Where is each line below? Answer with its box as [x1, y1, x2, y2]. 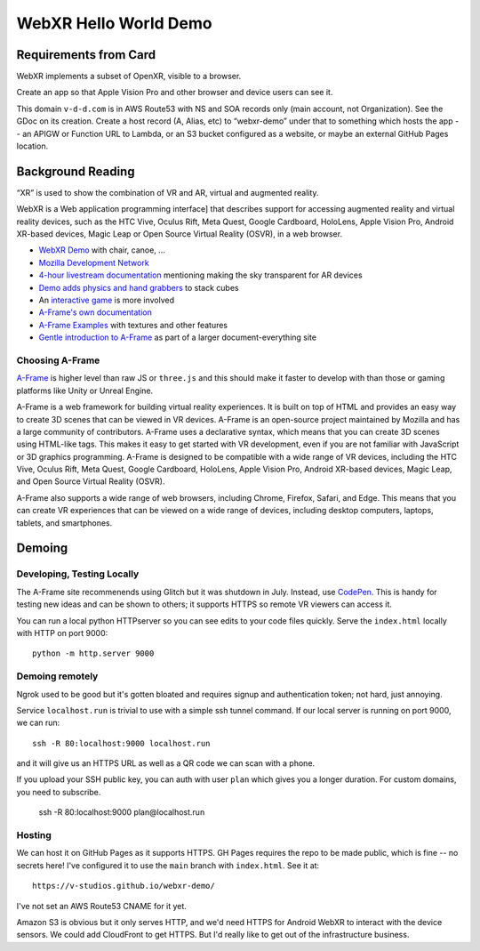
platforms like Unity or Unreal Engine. [16, 385, 154, 396]
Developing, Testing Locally [16, 568, 140, 580]
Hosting [16, 829, 52, 842]
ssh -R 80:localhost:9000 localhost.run [32, 738, 211, 748]
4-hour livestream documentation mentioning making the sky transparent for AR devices [38, 270, 364, 280]
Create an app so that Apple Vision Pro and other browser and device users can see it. [16, 87, 333, 98]
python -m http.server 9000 [32, 649, 155, 658]
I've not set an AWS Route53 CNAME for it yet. [16, 900, 187, 911]
